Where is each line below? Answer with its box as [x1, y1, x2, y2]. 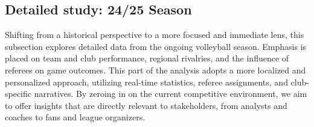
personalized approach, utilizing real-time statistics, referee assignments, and [5, 75, 288, 88]
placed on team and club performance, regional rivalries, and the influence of [5, 52, 289, 64]
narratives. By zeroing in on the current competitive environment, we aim [34, 87, 307, 100]
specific [5, 87, 32, 100]
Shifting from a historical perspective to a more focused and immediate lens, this [5, 28, 304, 41]
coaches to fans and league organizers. [5, 111, 146, 123]
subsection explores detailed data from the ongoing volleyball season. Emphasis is [5, 40, 307, 52]
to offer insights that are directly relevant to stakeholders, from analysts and [5, 99, 287, 111]
